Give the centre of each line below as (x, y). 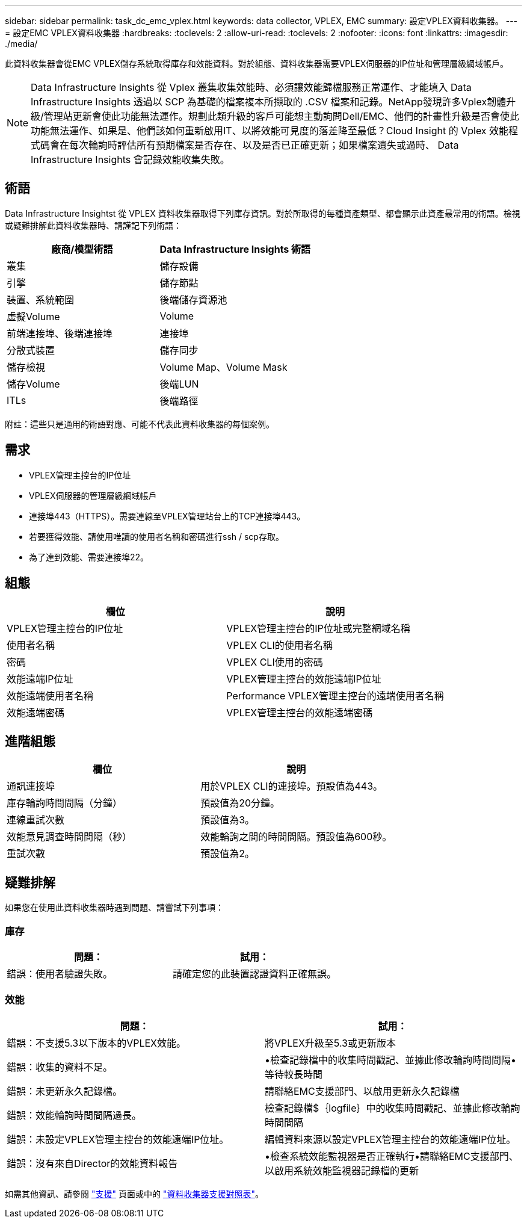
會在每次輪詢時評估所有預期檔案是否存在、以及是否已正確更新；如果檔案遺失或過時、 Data (254, 145)
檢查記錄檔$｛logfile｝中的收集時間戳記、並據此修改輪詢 (393, 1108)
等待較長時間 (294, 1074)
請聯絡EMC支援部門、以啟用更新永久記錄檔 (362, 1091)
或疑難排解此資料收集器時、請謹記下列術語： (93, 225)
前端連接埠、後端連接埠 (60, 333)
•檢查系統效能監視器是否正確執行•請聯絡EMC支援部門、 (392, 1156)
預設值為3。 (228, 820)
